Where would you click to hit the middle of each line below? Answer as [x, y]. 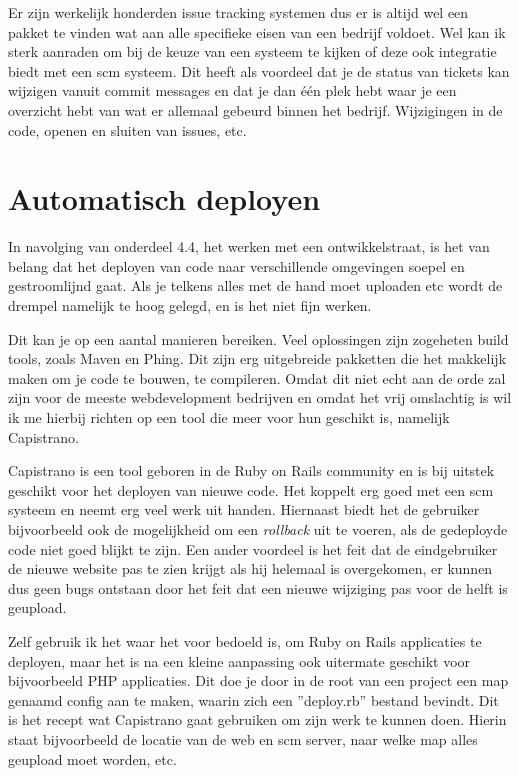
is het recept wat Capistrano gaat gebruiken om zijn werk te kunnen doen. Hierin [257, 719]
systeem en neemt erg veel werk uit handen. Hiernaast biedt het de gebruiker [244, 509]
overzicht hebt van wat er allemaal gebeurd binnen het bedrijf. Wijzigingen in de [255, 109]
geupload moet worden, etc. [92, 758]
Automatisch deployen [164, 198]
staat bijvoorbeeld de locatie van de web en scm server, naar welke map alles [243, 738]
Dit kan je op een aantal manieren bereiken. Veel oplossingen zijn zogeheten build [258, 338]
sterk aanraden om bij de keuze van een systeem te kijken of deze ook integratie [252, 51]
